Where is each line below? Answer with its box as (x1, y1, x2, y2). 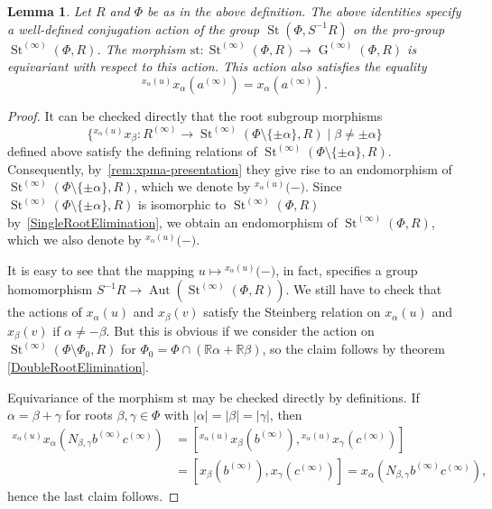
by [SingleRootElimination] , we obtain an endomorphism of (7, 212, 338, 231)
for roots (65, 405, 113, 424)
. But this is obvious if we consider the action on (106, 320, 375, 339)
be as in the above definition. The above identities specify (147, 2, 461, 20)
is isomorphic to (137, 195, 227, 214)
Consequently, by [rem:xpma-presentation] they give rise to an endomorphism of (7, 159, 452, 178)
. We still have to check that (285, 280, 442, 299)
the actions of (7, 302, 82, 321)
